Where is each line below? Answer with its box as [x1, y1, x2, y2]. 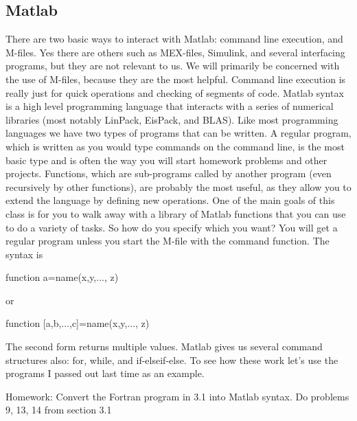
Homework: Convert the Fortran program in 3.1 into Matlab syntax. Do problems [5, 389, 349, 403]
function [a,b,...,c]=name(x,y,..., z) [5, 316, 150, 330]
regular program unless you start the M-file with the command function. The [5, 234, 330, 248]
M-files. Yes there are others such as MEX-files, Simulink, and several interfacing [5, 45, 345, 59]
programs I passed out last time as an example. [5, 366, 205, 380]
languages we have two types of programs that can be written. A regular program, [5, 126, 352, 140]
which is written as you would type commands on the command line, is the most [5, 139, 345, 153]
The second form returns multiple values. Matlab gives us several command [5, 339, 323, 354]
